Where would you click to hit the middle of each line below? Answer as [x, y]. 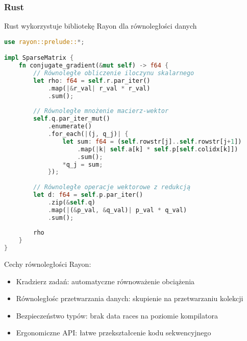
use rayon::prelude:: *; [44, 42]
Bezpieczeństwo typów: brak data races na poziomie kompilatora [117, 315]
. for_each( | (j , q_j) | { [88, 134]
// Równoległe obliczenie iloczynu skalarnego [114, 73]
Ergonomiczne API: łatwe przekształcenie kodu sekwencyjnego [114, 333]
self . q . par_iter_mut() [72, 119]
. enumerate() [70, 127]
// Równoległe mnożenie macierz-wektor [101, 111]
